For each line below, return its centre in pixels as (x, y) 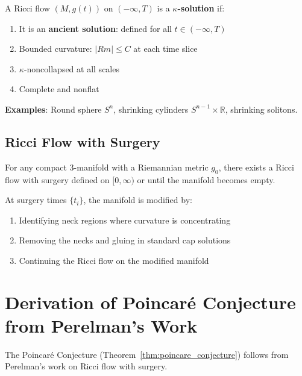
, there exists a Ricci (256, 167)
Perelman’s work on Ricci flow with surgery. (86, 366)
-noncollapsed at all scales (71, 68)
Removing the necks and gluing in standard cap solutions (125, 240)
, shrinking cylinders (151, 109)
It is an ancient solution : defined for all (95, 28)
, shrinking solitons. (261, 109)
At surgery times (36, 200)
